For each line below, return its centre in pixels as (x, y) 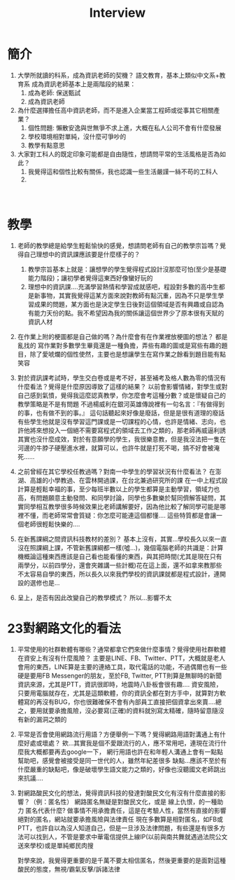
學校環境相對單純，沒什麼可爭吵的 (77, 136)
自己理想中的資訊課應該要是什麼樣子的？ (82, 254)
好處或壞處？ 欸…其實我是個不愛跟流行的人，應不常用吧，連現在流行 (122, 743)
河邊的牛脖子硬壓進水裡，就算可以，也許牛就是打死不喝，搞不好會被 (115, 448)
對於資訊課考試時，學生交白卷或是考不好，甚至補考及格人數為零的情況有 (121, 378)
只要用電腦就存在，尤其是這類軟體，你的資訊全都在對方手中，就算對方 (119, 693)
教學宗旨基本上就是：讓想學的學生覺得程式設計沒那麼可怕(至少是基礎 (127, 269)
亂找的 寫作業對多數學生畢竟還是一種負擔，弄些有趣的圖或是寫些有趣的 (119, 345)
